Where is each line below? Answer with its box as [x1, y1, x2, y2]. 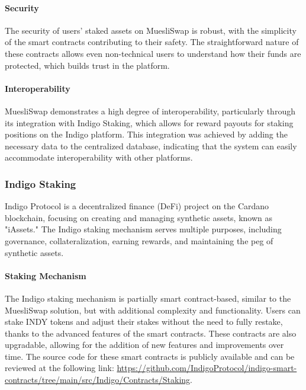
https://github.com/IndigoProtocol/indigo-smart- [117, 362, 297, 374]
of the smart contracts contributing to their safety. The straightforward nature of [5, 36, 299, 48]
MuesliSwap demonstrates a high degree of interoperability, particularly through [5, 104, 295, 117]
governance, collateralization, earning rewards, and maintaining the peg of [5, 234, 273, 247]
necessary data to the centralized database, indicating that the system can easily [5, 139, 297, 152]
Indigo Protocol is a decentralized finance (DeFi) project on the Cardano [5, 200, 269, 212]
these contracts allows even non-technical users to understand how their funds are [5, 47, 301, 59]
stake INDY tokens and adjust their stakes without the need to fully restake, [5, 315, 283, 328]
